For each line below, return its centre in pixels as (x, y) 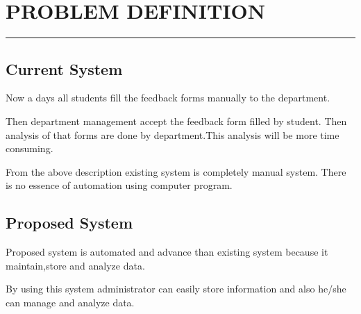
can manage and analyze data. (70, 302)
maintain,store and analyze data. (75, 265)
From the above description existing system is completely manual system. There (176, 171)
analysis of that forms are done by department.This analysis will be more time (173, 134)
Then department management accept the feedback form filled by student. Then (176, 121)
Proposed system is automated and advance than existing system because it (167, 252)
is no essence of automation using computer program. (119, 185)
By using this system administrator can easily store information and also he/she (176, 289)
